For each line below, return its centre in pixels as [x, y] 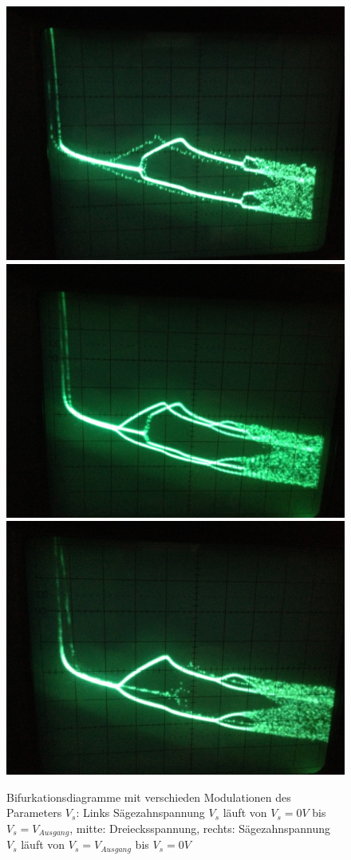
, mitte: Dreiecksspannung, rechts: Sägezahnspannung [200, 828]
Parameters [34, 813]
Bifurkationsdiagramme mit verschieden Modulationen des [149, 797]
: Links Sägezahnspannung [140, 813]
